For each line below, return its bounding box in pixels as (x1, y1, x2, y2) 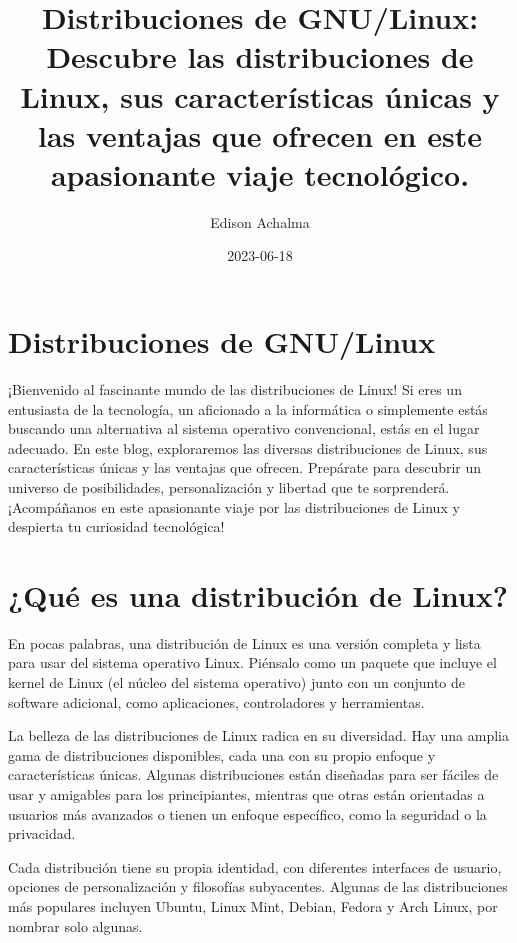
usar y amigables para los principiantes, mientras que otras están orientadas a (8, 784, 485, 805)
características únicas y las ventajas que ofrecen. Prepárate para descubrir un (8, 457, 482, 478)
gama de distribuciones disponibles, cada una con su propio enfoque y (8, 744, 436, 765)
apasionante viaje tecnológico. (50, 153, 470, 194)
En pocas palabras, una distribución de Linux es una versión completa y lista (8, 632, 481, 653)
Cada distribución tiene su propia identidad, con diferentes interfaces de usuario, (8, 856, 502, 877)
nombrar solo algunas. (8, 915, 143, 936)
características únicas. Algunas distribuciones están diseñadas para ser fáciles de (8, 764, 499, 785)
